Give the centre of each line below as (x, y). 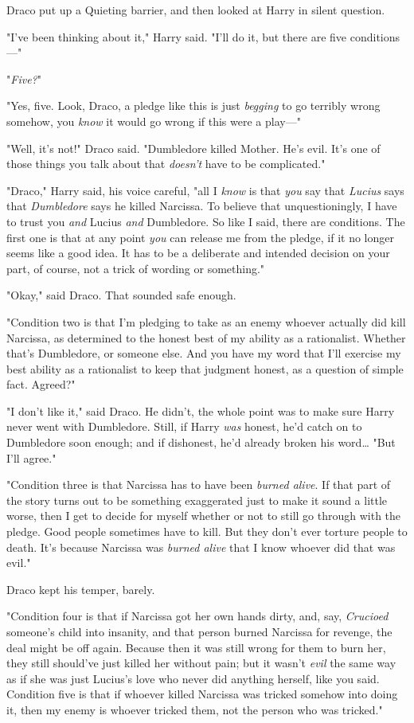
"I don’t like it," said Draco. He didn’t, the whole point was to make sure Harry (201, 410)
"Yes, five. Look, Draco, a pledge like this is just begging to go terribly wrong (193, 106)
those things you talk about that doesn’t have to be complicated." (166, 164)
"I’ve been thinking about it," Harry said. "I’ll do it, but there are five (177, 36)
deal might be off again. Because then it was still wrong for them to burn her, (196, 647)
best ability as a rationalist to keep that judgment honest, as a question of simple (205, 368)
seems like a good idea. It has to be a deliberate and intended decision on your (198, 253)
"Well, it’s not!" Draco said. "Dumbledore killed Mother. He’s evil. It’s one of (193, 148)
